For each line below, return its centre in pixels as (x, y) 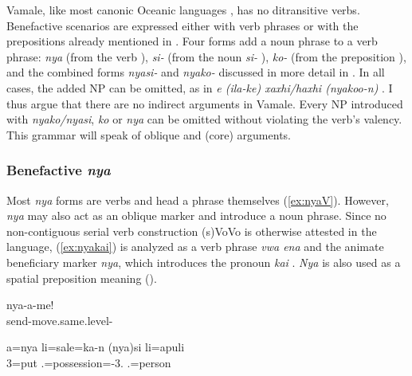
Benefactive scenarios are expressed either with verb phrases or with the (182, 25)
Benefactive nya (59, 170)
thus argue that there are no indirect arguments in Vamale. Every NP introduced (205, 103)
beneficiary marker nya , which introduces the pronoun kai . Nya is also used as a (204, 262)
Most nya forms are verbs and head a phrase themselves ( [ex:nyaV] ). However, (198, 200)
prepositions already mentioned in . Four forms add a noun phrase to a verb (192, 41)
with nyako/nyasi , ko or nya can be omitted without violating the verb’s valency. (204, 119)
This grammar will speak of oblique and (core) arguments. (149, 134)
